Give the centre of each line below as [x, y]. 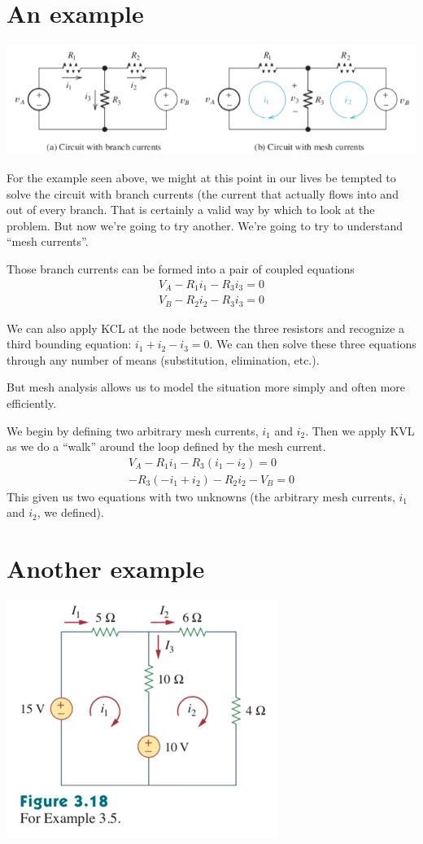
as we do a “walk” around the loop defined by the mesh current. [166, 446]
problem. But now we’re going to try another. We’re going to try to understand [205, 225]
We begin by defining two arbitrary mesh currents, [133, 430]
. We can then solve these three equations [313, 344]
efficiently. [32, 402]
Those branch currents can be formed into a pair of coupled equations [181, 269]
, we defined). [70, 512]
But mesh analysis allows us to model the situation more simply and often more [206, 387]
